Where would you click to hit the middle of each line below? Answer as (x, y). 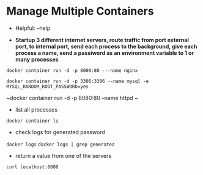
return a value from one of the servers (63, 155)
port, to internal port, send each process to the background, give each (106, 46)
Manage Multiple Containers (80, 11)
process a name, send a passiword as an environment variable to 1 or (105, 52)
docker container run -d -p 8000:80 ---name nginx (72, 70)
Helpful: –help (33, 28)
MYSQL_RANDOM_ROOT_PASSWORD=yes (47, 87)
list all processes (36, 109)
